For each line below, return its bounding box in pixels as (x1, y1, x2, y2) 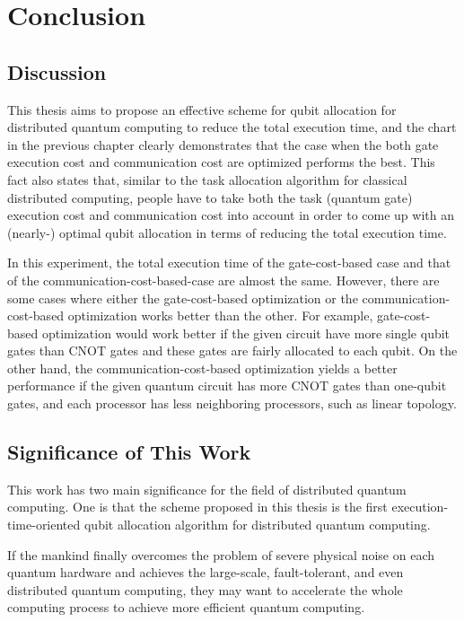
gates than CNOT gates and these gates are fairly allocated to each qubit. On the (7, 341, 458, 360)
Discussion (7, 57, 107, 85)
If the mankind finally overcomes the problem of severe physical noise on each (7, 545, 434, 564)
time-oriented (7, 515, 81, 534)
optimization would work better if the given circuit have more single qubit (41, 323, 451, 342)
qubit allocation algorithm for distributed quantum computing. (83, 515, 431, 534)
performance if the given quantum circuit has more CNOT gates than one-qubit (7, 376, 447, 395)
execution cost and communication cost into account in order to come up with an (7, 206, 454, 224)
